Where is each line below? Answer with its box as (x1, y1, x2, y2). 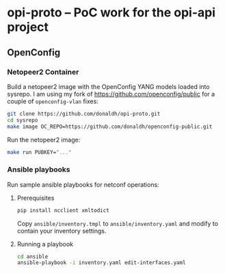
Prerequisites (16, 194, 55, 202)
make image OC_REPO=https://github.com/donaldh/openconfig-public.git (7, 123, 213, 130)
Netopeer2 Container (7, 67, 79, 77)
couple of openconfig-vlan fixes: (7, 97, 99, 105)
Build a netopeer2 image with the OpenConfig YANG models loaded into (7, 82, 210, 90)
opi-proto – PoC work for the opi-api (7, 5, 216, 21)
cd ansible (16, 253, 49, 260)
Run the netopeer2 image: (7, 135, 81, 144)
